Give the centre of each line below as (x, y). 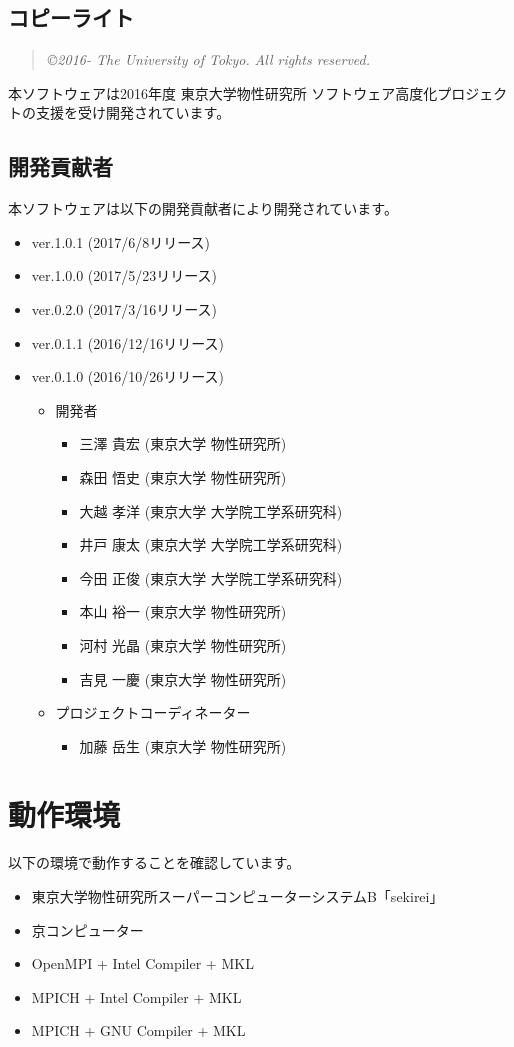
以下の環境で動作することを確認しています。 (154, 862)
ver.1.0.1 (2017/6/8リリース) (121, 241)
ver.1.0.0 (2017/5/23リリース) (124, 275)
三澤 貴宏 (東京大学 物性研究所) (183, 443)
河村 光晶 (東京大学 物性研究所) (183, 644)
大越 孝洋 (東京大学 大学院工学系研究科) (211, 510)
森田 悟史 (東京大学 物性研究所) (183, 476)
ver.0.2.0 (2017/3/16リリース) (124, 308)
